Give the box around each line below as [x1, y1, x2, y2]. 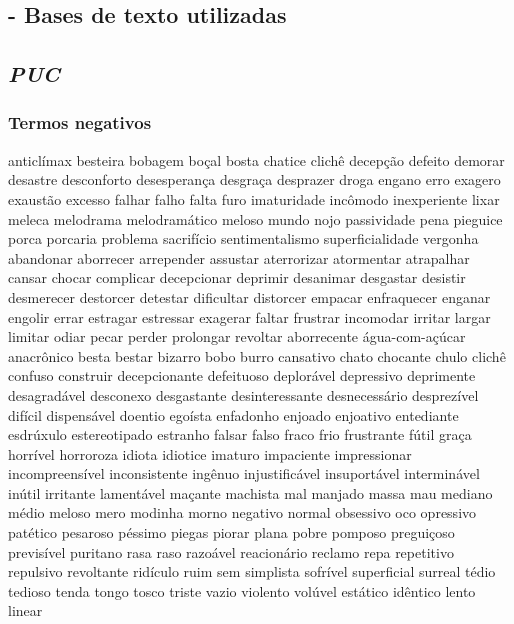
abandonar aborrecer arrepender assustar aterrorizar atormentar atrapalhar [8, 247, 470, 268]
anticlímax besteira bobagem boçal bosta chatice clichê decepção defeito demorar [8, 149, 505, 170]
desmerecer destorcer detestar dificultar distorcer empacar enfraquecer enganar [8, 286, 491, 307]
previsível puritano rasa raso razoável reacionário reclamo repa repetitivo [8, 541, 454, 562]
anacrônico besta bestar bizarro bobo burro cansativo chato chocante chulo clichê [8, 345, 506, 366]
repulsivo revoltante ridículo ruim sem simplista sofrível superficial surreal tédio [8, 561, 496, 582]
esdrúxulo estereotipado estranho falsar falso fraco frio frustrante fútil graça [8, 424, 472, 445]
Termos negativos [8, 110, 152, 135]
